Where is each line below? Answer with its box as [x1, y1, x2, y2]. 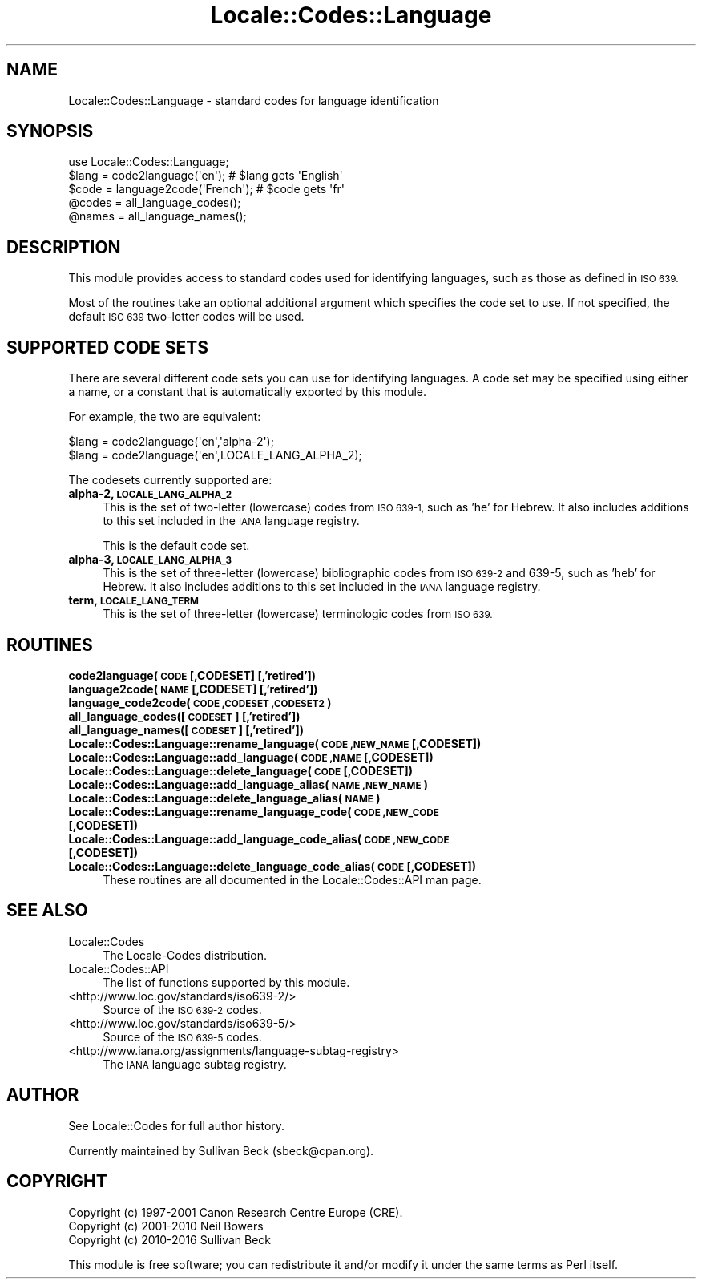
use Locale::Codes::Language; [68, 155, 229, 169]
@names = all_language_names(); [68, 209, 247, 224]
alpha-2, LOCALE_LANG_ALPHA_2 [68, 487, 232, 501]
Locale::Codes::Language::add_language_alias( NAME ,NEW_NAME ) [68, 777, 429, 791]
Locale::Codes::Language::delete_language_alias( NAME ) [68, 790, 381, 805]
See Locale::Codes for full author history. [68, 1118, 285, 1133]
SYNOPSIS [6, 121, 94, 142]
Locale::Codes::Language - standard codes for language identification [68, 93, 439, 107]
